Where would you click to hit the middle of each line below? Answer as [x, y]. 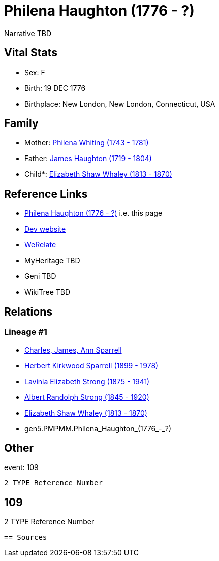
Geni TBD [40, 276]
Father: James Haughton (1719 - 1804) [88, 159]
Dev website [45, 229]
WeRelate [40, 245]
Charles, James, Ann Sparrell [73, 350]
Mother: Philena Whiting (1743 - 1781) [87, 143]
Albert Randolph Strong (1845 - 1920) [87, 397]
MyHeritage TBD [52, 261]
